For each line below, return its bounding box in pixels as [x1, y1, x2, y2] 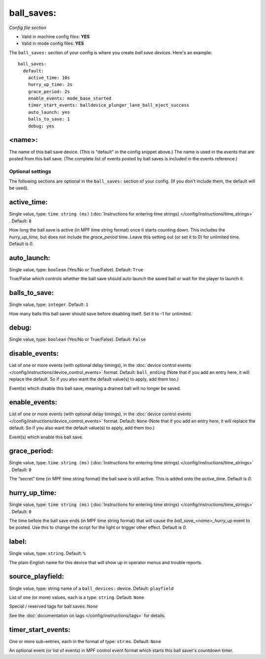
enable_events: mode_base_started [28, 96, 112, 101]
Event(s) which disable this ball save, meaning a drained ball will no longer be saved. [9, 385, 181, 391]
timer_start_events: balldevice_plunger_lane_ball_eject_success [28, 103, 190, 108]
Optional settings [9, 168, 52, 175]
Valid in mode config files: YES [21, 40, 84, 46]
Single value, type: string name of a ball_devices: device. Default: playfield [9, 585, 174, 591]
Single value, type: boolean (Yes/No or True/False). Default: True [9, 266, 144, 272]
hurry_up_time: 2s [28, 82, 73, 87]
